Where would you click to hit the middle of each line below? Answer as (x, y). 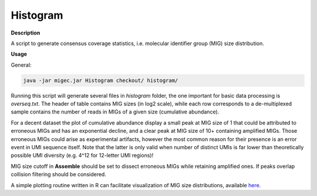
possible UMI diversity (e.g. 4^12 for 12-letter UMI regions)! (82, 156)
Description (26, 33)
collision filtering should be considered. (59, 174)
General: (21, 65)
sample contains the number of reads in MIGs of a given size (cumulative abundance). (115, 112)
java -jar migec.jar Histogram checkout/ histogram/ (101, 80)
